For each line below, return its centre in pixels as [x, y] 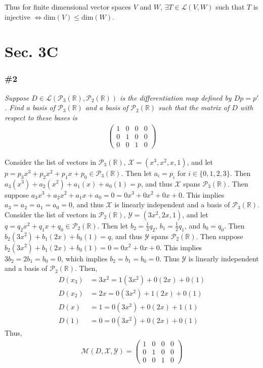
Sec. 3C [31, 51]
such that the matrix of [194, 107]
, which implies [84, 258]
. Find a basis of [30, 107]
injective [17, 16]
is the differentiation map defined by [176, 97]
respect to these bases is [41, 117]
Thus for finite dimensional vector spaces [68, 7]
